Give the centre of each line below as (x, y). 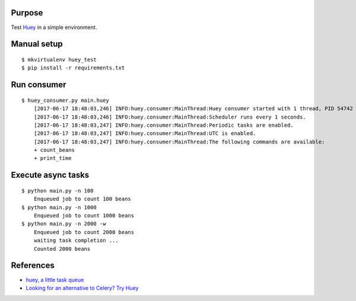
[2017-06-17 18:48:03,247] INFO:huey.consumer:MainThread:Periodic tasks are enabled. (163, 125)
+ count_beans (54, 150)
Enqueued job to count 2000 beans (84, 232)
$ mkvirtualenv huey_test (59, 60)
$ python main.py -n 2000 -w (64, 224)
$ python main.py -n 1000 (59, 207)
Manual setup (37, 44)
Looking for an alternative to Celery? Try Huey (82, 288)
